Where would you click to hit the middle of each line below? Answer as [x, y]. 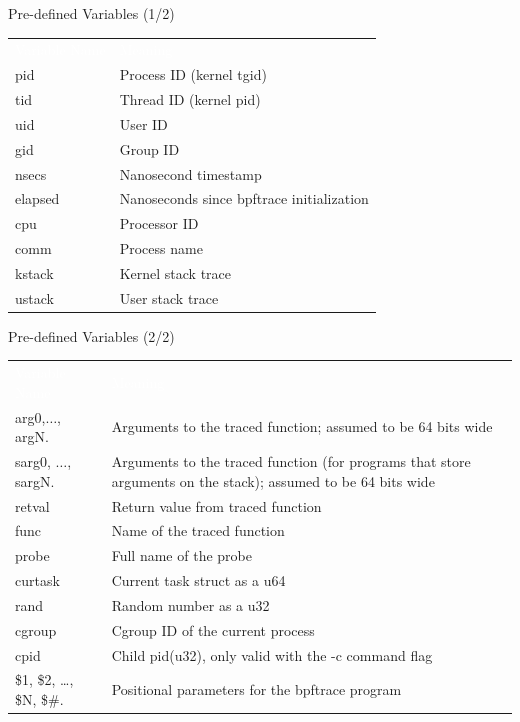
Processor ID [159, 223]
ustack [34, 297]
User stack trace [169, 297]
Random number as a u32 [190, 604]
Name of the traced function [198, 530]
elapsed [37, 198]
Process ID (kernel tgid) [193, 74]
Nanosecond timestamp [190, 173]
